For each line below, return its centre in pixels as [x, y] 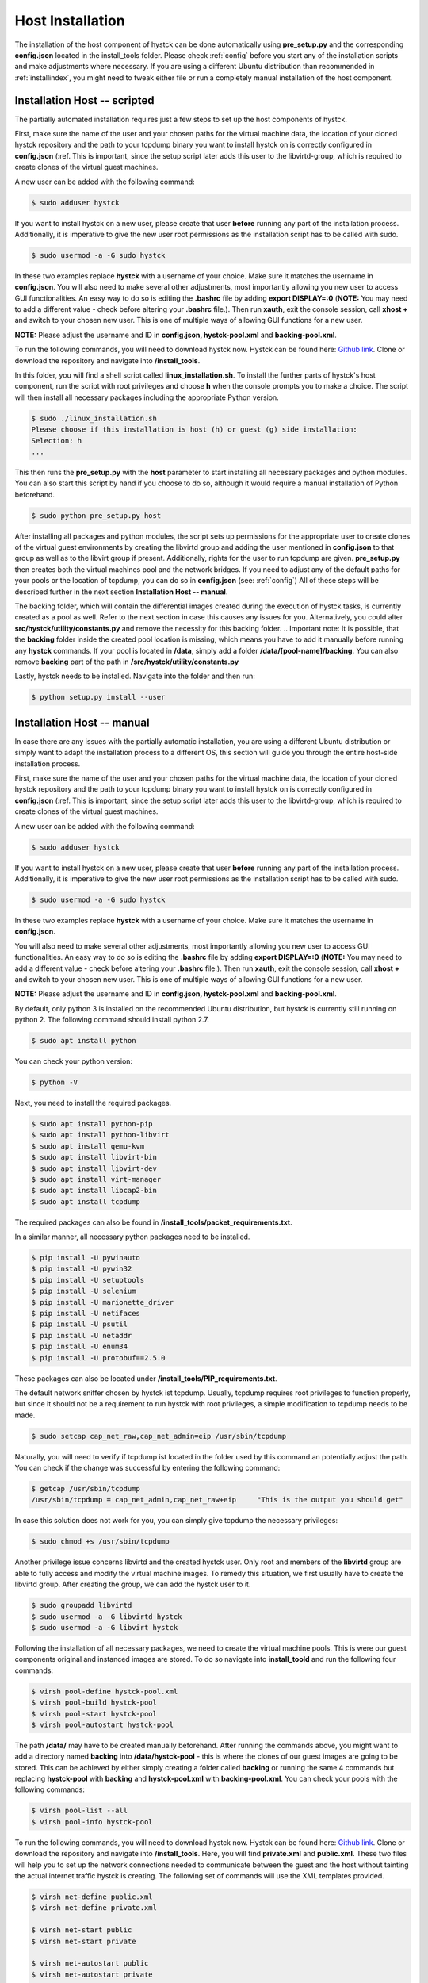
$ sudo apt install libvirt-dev [94, 1168]
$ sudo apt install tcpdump [86, 1201]
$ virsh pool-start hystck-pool [94, 1714]
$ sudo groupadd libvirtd [82, 1605]
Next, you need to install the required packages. [93, 1103]
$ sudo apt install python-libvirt [100, 1135]
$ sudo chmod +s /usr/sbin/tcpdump [100, 1542]
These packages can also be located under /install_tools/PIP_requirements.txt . [146, 1378]
